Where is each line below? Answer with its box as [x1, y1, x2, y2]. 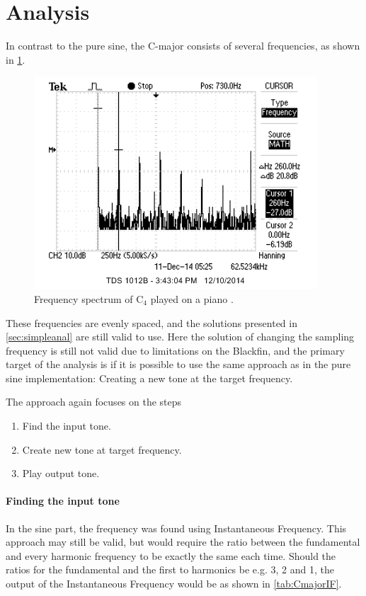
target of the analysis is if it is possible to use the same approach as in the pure [6, 357, 351, 372]
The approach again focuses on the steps [6, 394, 182, 409]
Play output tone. [22, 466, 100, 481]
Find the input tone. [22, 418, 111, 433]
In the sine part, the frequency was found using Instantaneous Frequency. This [6, 520, 347, 535]
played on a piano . [150, 291, 234, 306]
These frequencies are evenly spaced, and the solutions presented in [6, 315, 297, 330]
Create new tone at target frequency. [22, 442, 182, 457]
